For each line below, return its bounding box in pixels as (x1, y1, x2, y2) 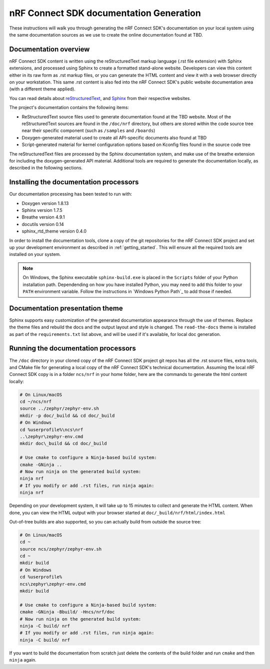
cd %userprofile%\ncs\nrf (19, 426, 83, 432)
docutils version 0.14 (21, 221, 64, 227)
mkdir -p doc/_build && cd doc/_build (19, 412, 115, 418)
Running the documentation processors (9, 344, 136, 352)
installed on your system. (9, 251, 61, 257)
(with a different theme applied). (9, 86, 76, 92)
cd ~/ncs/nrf (19, 399, 52, 404)
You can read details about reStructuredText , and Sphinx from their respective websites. (9, 95, 191, 101)
